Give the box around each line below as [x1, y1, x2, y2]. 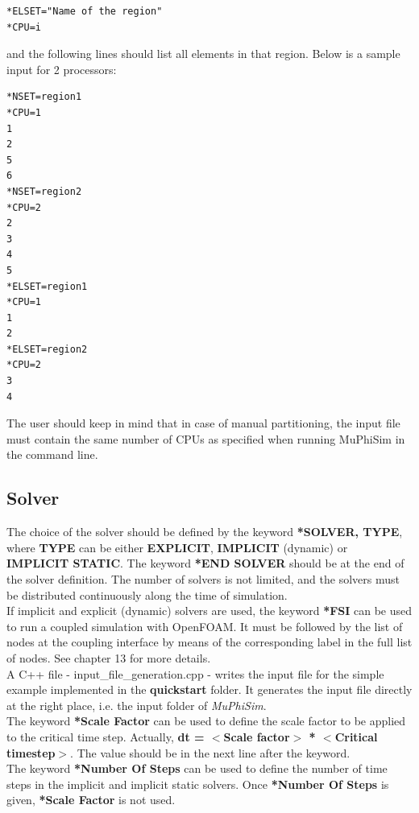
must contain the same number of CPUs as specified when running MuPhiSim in [6, 430, 405, 447]
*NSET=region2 [6, 185, 82, 197]
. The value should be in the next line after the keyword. [70, 744, 351, 761]
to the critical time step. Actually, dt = [6, 728, 205, 745]
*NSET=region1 [6, 91, 82, 103]
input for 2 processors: [6, 60, 117, 77]
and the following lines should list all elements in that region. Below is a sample [6, 45, 400, 62]
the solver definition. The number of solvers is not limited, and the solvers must [6, 571, 400, 588]
